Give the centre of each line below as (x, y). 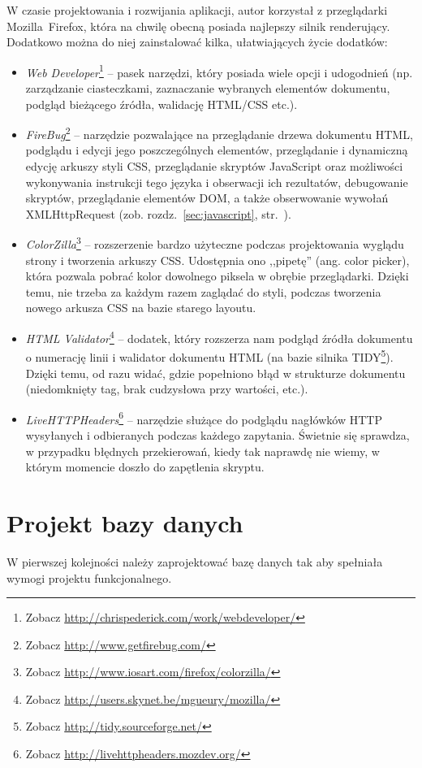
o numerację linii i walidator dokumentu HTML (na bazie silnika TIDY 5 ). (209, 356)
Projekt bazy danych (125, 522)
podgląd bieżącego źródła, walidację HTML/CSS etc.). (161, 104)
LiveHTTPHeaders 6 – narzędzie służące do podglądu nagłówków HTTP (204, 418)
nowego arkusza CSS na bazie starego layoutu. (141, 308)
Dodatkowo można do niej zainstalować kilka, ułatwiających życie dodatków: (197, 42)
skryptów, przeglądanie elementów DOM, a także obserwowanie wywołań (207, 198)
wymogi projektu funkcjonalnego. (89, 577)
